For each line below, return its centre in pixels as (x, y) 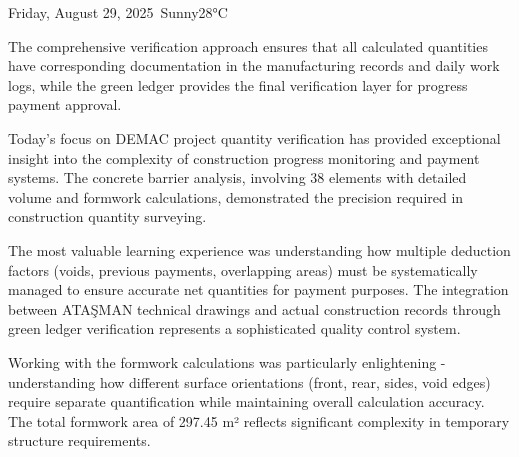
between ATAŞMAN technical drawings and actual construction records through (254, 308)
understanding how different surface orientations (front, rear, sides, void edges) (249, 381)
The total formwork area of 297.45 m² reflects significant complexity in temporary (259, 420)
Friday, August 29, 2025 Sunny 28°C (118, 12)
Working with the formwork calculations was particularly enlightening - (227, 361)
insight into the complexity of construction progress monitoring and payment (244, 157)
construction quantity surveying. (107, 216)
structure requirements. (79, 440)
